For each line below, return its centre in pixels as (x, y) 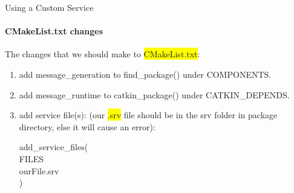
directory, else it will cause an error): (87, 126)
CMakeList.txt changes (54, 31)
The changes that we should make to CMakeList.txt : (103, 54)
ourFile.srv (39, 170)
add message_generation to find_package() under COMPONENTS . (145, 74)
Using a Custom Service (49, 7)
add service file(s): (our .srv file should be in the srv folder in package (148, 115)
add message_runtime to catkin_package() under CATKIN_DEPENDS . (154, 94)
